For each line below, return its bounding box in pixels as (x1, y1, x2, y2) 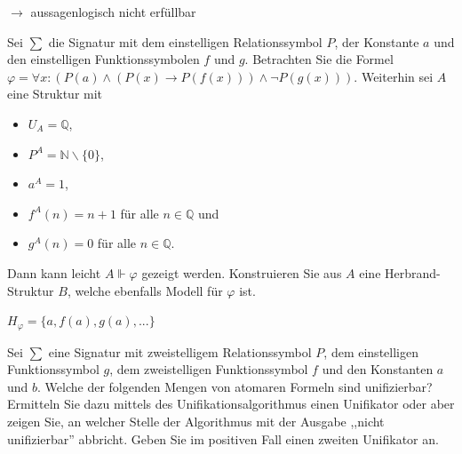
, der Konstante (334, 32, 419, 51)
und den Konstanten (322, 360, 434, 378)
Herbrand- (385, 263, 441, 282)
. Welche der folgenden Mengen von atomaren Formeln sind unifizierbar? (37, 377, 433, 395)
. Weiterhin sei (354, 67, 434, 85)
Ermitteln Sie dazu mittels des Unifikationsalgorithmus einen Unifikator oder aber (7, 394, 455, 413)
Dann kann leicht (7, 263, 101, 282)
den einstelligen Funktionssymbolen (7, 50, 200, 68)
